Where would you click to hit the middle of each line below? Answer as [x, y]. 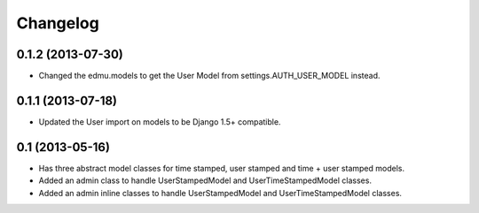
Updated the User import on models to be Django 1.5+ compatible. [160, 122]
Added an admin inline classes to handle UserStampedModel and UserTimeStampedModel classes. [220, 193]
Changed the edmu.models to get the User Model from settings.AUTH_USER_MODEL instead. [209, 76]
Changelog [58, 23]
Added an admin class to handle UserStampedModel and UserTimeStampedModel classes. [205, 180]
